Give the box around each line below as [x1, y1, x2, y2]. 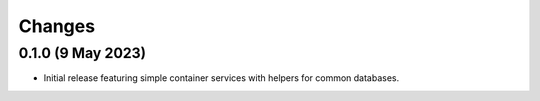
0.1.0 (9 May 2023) [18, 44, 147, 62]
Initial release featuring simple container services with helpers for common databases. [43, 72, 400, 84]
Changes [18, 15, 95, 37]
